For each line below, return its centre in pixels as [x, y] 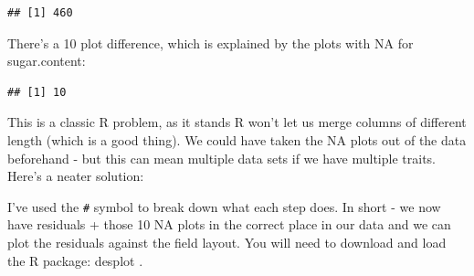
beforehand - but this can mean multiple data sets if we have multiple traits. [221, 158]
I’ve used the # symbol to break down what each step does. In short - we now [224, 206]
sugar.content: [47, 61]
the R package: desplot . [75, 260]
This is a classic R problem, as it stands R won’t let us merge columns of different [237, 122]
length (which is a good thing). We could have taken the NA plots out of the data [237, 139]
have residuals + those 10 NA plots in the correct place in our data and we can [229, 224]
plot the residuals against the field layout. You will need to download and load [227, 242]
